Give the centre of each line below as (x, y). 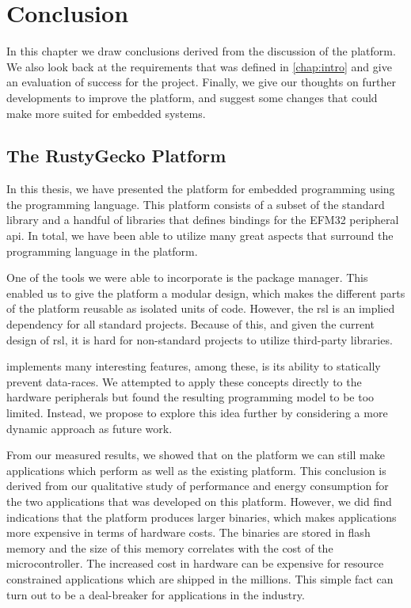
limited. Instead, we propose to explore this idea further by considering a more (197, 413)
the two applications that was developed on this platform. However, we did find (199, 501)
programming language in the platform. (102, 251)
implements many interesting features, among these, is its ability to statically (194, 366)
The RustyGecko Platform (116, 156)
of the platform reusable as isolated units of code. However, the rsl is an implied (201, 308)
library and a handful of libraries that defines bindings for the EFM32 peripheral (203, 220)
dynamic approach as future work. (89, 428)
